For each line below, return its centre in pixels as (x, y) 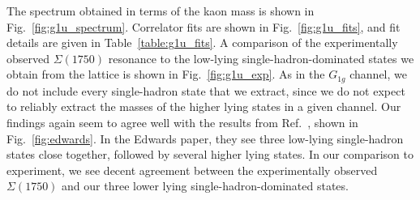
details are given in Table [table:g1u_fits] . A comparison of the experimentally (202, 43)
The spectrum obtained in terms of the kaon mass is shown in (161, 11)
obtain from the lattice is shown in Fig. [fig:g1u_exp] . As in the (166, 74)
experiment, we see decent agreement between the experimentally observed (192, 170)
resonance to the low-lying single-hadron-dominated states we (261, 58)
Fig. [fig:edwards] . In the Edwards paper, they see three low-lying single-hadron (205, 138)
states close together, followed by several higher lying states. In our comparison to (210, 154)
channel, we (378, 74)
